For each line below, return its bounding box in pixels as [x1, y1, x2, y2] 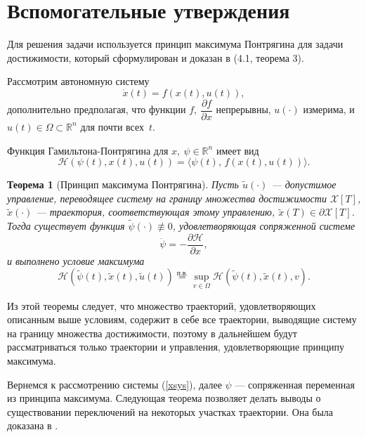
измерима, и [303, 102, 355, 117]
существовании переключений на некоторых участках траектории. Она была [7, 404, 334, 419]
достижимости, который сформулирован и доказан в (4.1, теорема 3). [7, 50, 304, 65]
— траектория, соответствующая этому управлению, [36, 204, 275, 219]
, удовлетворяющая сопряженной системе [172, 218, 355, 233]
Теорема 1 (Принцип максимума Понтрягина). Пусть [7, 177, 239, 192]
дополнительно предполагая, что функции [7, 102, 186, 117]
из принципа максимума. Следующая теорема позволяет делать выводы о [7, 391, 321, 405]
